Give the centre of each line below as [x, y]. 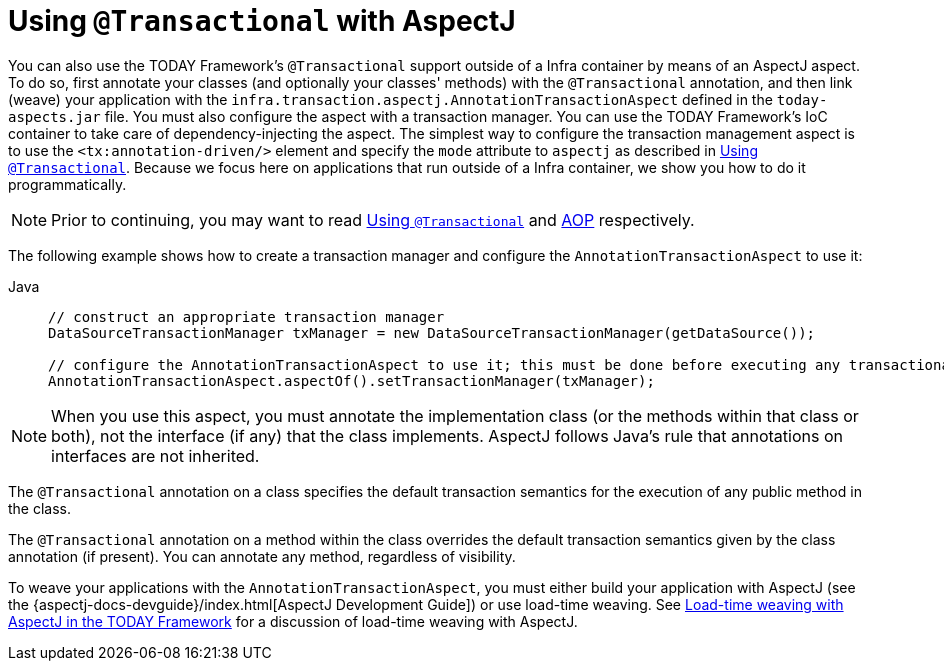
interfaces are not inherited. [155, 455]
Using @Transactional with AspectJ [262, 21]
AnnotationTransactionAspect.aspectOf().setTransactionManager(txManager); [351, 380]
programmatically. [67, 184]
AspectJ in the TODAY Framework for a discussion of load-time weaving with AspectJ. [293, 621]
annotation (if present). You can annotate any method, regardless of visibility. [262, 556]
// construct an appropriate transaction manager [246, 316]
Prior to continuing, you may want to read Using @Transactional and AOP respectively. [373, 219]
